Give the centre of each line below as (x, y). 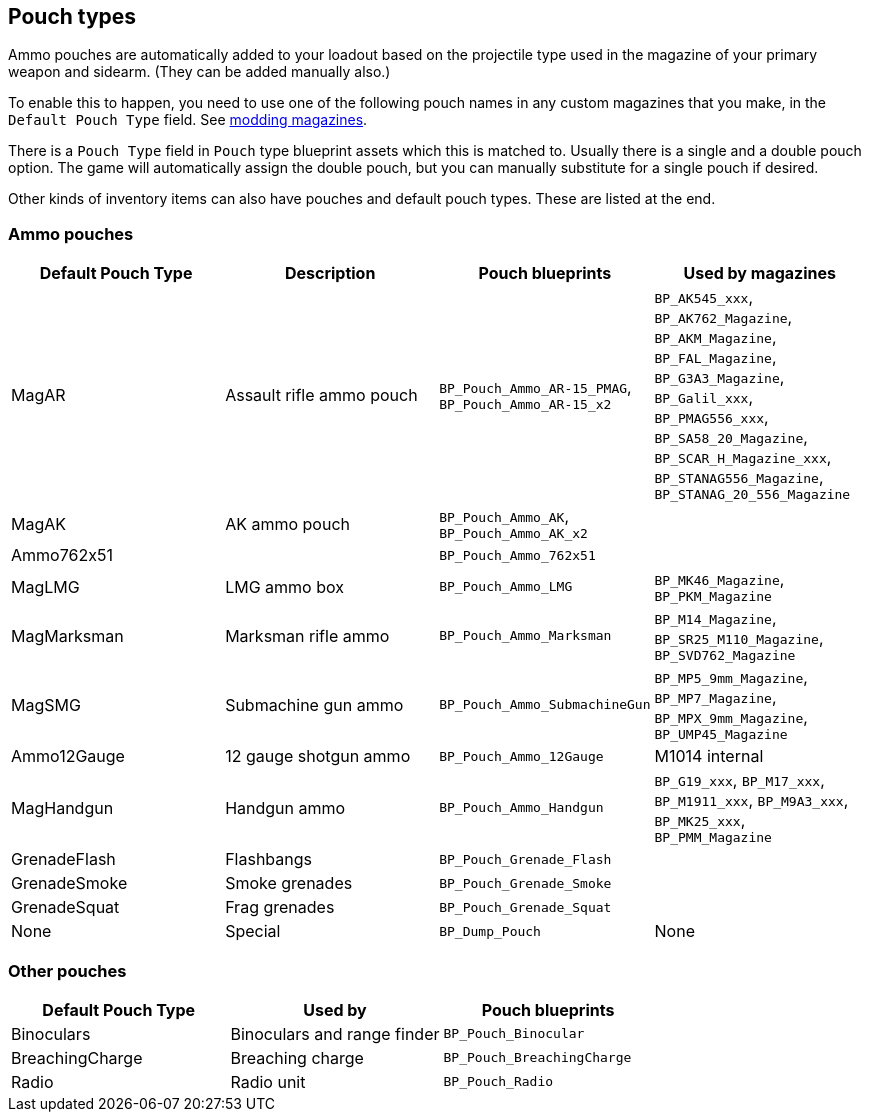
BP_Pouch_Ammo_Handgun (521, 808)
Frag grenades (280, 907)
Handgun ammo (285, 807)
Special (253, 931)
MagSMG (46, 704)
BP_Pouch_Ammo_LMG (506, 587)
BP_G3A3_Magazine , (719, 377)
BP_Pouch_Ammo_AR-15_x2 (525, 405)
